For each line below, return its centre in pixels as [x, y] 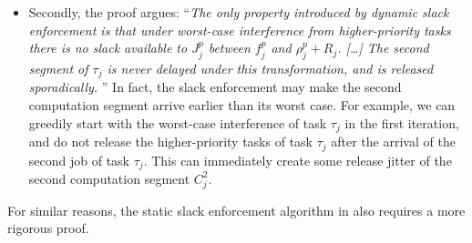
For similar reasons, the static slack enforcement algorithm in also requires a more [236, 210]
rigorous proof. [48, 228]
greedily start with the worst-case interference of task [178, 122]
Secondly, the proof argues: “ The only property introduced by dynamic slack [239, 12]
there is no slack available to [108, 48]
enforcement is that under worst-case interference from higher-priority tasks [240, 30]
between [229, 48]
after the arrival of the [393, 142]
